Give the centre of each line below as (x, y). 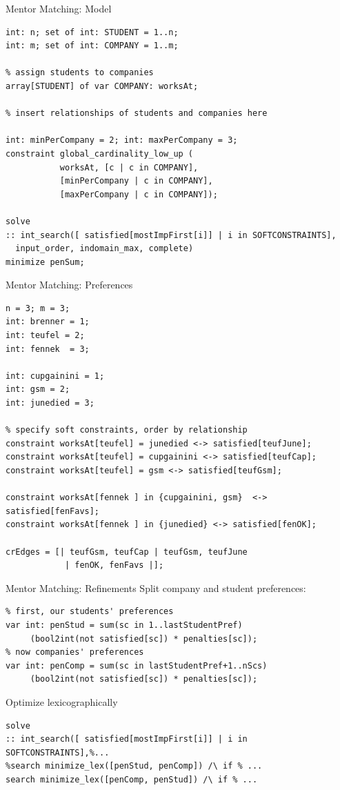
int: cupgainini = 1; (55, 376)
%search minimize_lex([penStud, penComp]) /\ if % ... (134, 766)
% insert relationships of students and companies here (137, 113)
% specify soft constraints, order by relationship (127, 430)
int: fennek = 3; (48, 349)
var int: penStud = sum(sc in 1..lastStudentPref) (124, 625)
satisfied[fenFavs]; (53, 511)
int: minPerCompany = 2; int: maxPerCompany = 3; (122, 140)
